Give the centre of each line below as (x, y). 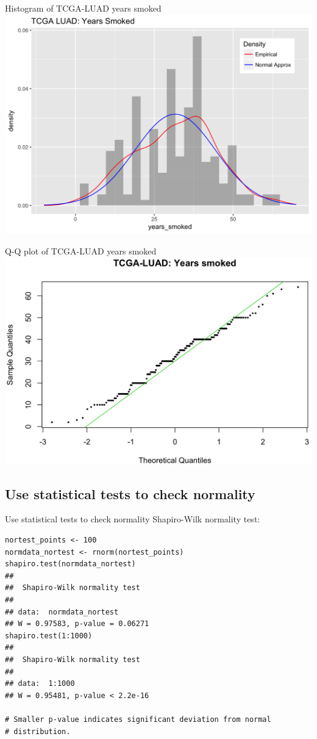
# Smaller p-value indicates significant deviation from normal (138, 719)
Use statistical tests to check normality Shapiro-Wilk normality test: (133, 519)
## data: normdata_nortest (62, 612)
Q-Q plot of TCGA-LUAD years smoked (81, 251)
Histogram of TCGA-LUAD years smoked (83, 8)
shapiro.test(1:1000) (49, 636)
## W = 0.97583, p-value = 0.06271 (77, 624)
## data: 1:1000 (40, 684)
